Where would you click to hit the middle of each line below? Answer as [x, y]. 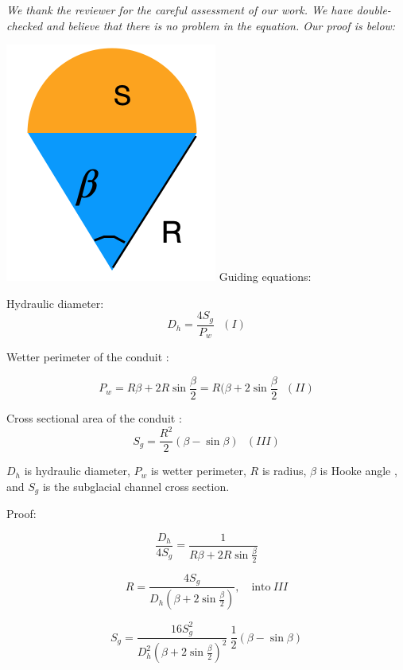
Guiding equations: [265, 277]
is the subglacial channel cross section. [136, 486]
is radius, [284, 471]
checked [25, 25]
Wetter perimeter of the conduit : [88, 357]
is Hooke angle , [358, 471]
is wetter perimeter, [198, 471]
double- [374, 10]
